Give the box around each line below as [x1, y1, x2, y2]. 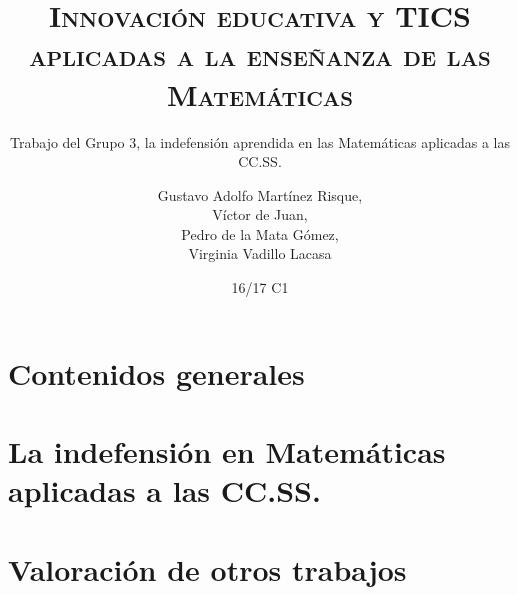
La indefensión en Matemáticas [8, 431, 446, 472]
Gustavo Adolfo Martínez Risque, [157, 184, 363, 205]
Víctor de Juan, [212, 204, 308, 225]
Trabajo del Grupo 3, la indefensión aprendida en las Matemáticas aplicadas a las [10, 131, 510, 152]
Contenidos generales [8, 352, 305, 393]
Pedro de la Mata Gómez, [181, 223, 339, 244]
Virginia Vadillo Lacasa [188, 243, 332, 264]
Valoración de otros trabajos [8, 548, 407, 589]
